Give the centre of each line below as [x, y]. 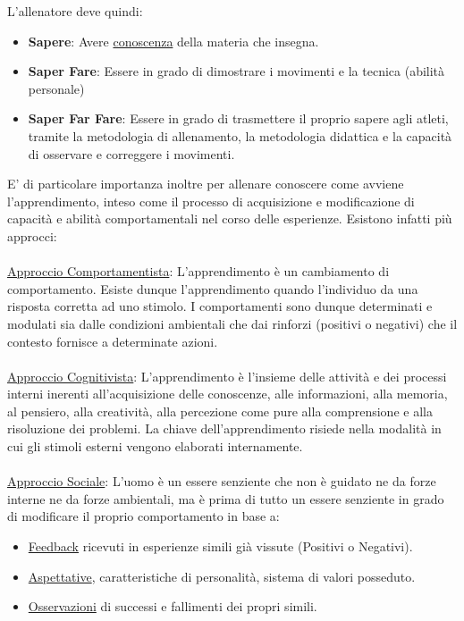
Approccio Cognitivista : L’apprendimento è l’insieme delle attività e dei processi [227, 376]
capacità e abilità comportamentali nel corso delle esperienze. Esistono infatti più [230, 218]
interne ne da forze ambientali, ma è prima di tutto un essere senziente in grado [226, 498]
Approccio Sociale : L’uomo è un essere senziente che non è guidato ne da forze [222, 481]
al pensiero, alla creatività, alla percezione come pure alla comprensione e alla [220, 411]
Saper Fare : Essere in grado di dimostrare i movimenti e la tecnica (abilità [236, 71]
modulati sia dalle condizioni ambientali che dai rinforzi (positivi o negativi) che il [232, 323]
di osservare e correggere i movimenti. [131, 153]
